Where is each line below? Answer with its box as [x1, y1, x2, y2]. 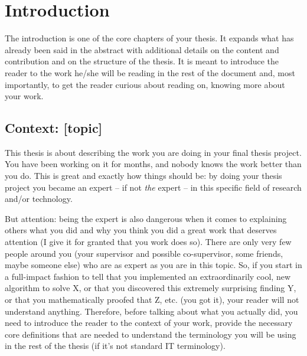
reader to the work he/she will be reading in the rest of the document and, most [5, 66, 295, 79]
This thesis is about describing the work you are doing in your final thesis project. [5, 146, 302, 158]
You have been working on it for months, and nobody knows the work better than [5, 158, 302, 170]
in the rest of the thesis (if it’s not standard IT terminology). [5, 339, 226, 352]
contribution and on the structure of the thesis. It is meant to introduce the [5, 55, 279, 67]
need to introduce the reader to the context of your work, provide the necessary [5, 316, 293, 329]
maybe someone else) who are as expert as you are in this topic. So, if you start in [5, 259, 302, 271]
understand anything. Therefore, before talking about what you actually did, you [5, 305, 298, 317]
